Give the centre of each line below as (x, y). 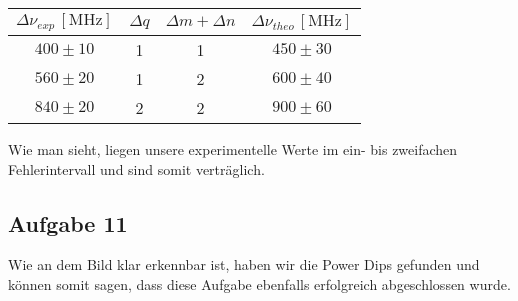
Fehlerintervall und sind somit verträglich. (136, 168)
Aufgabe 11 (68, 222)
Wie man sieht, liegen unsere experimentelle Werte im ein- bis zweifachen (233, 148)
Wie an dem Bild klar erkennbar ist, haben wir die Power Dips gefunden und (244, 264)
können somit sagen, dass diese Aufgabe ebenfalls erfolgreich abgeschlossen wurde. (259, 283)
